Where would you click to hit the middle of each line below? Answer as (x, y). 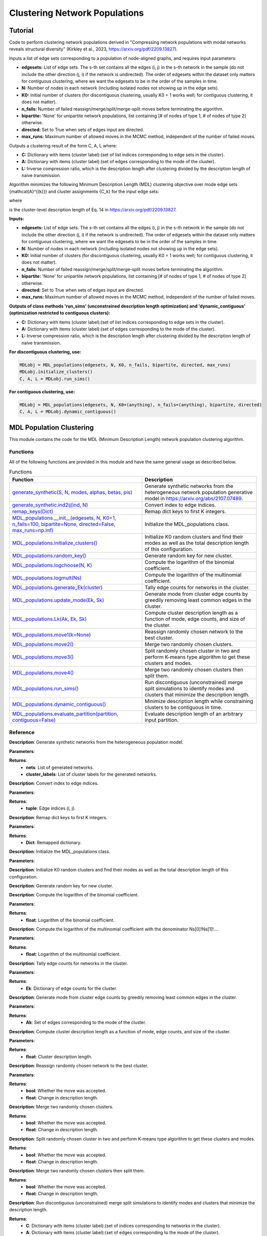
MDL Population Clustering (51, 427)
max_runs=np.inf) (33, 530)
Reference (22, 732)
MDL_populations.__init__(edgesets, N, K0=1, (64, 518)
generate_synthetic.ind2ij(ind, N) (50, 505)
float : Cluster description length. (59, 1057)
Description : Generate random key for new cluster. (61, 886)
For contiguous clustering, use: (42, 392)
